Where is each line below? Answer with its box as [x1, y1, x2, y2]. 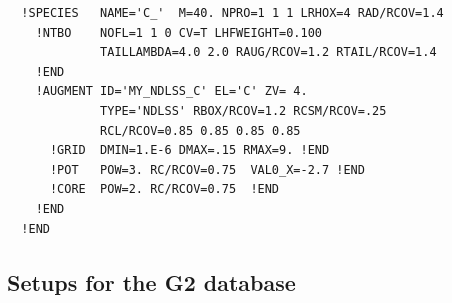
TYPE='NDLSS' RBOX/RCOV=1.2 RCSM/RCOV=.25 [100, 103, 387, 118]
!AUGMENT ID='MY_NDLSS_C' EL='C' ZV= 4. [35, 84, 308, 99]
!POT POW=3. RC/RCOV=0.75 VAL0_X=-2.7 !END [49, 162, 365, 177]
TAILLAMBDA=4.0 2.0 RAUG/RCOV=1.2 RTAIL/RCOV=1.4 [100, 45, 437, 60]
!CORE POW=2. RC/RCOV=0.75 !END [49, 182, 280, 197]
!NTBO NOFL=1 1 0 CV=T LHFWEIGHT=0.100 [35, 25, 322, 40]
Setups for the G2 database [7, 266, 296, 297]
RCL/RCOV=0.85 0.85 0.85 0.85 [100, 123, 301, 138]
